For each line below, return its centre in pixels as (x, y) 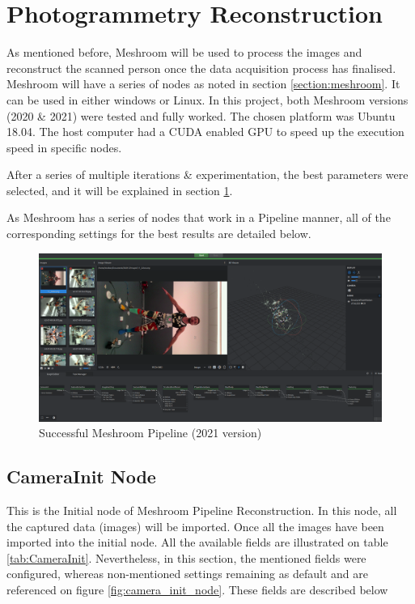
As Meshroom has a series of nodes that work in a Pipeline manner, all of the (199, 217)
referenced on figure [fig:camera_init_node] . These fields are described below (197, 590)
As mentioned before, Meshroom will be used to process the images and (184, 52)
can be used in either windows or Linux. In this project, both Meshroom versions (207, 99)
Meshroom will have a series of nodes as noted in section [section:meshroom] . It (203, 84)
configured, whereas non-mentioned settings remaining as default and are (187, 574)
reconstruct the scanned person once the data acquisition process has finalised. (201, 68)
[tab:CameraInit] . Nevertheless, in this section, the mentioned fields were (186, 557)
